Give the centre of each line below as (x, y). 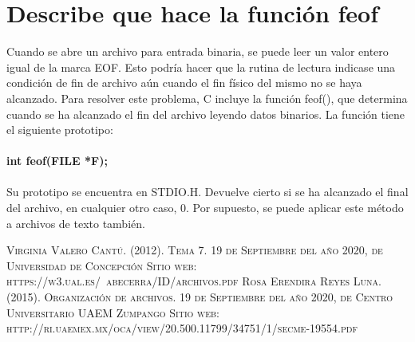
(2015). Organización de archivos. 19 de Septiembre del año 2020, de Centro (200, 297)
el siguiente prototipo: (60, 130)
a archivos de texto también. (76, 223)
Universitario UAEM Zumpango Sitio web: (113, 312)
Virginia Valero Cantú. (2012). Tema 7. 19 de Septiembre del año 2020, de (195, 250)
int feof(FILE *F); (57, 161)
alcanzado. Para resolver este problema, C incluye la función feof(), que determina (207, 98)
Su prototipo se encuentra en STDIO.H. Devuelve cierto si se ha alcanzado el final (207, 192)
